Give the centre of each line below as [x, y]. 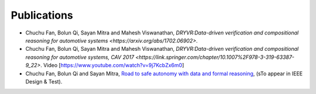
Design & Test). [44, 81]
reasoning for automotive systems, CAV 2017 [80, 57]
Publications [42, 15]
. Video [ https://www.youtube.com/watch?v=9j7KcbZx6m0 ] [112, 65]
